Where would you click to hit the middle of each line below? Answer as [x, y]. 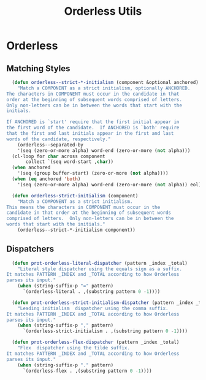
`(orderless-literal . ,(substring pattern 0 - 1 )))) [91, 292]
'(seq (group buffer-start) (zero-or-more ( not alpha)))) [93, 173]
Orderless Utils [103, 11]
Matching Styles [38, 68]
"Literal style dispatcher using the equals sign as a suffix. [100, 269]
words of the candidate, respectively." [59, 139]
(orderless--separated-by [51, 145]
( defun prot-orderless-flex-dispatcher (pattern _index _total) [96, 342]
